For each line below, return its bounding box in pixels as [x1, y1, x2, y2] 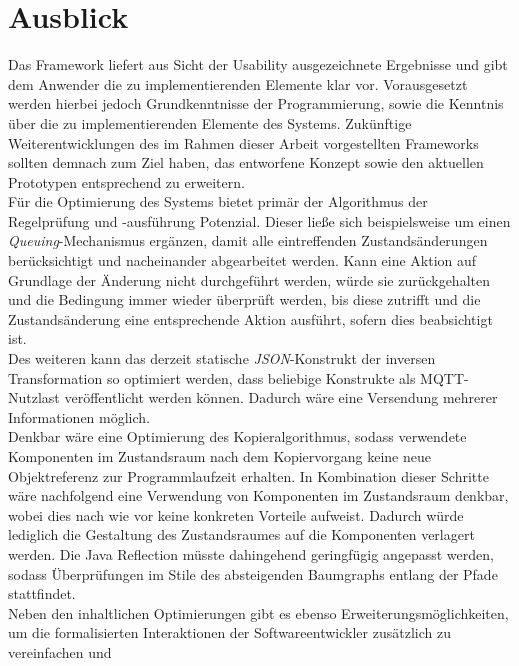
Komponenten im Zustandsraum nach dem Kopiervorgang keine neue [8, 446, 431, 466]
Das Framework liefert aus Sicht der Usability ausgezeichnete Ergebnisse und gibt [8, 54, 508, 75]
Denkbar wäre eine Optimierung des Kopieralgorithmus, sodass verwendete [8, 426, 467, 447]
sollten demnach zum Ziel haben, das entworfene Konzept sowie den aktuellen [8, 152, 484, 173]
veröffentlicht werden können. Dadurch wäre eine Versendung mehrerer [64, 387, 498, 408]
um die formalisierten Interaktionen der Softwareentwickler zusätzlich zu [8, 622, 451, 643]
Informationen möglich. [8, 406, 151, 427]
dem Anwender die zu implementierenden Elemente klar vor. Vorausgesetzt [8, 73, 468, 94]
